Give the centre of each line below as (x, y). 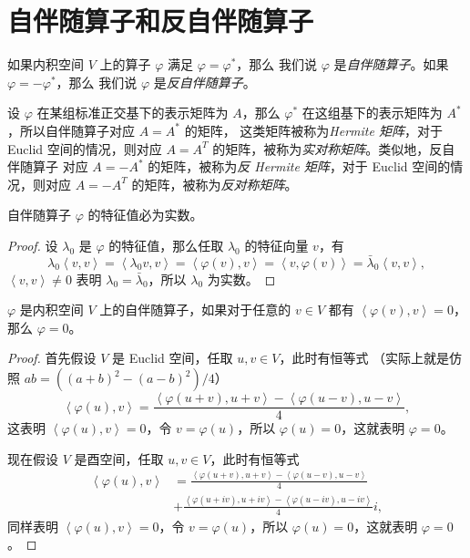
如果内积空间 (46, 64)
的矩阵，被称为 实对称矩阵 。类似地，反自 (334, 148)
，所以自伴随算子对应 (71, 130)
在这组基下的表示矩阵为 (372, 113)
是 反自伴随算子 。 (204, 82)
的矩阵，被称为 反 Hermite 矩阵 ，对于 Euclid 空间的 (299, 166)
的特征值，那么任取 (166, 245)
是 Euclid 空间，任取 (173, 358)
